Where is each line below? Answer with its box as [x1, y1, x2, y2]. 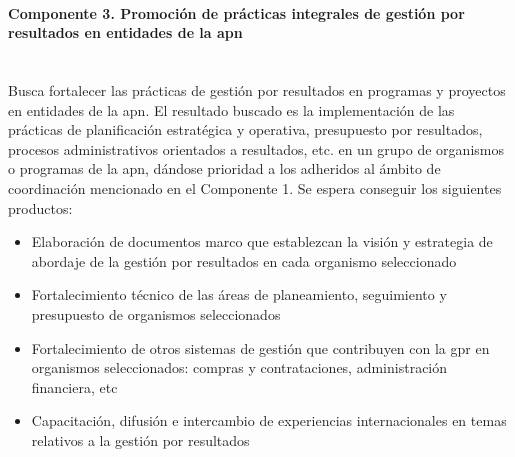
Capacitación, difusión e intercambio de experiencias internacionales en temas [31, 410, 507, 431]
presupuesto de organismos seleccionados [31, 303, 281, 324]
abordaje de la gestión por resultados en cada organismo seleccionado [31, 250, 457, 271]
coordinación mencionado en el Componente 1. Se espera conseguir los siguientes [8, 177, 502, 198]
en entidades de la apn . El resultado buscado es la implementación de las [8, 99, 455, 120]
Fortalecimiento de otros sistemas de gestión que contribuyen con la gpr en [31, 337, 490, 358]
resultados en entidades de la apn [8, 22, 243, 43]
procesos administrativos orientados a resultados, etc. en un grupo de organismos [8, 138, 504, 159]
